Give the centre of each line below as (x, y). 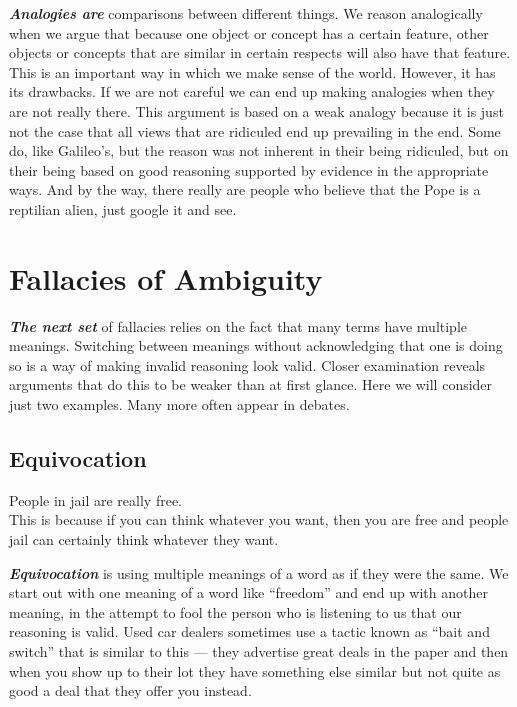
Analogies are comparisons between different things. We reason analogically (246, 13)
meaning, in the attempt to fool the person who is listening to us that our (235, 611)
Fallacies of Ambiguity (166, 277)
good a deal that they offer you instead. (130, 690)
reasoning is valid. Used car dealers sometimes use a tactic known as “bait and (249, 631)
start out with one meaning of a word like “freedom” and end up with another (248, 592)
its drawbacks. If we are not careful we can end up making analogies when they (252, 91)
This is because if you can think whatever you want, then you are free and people (259, 519)
